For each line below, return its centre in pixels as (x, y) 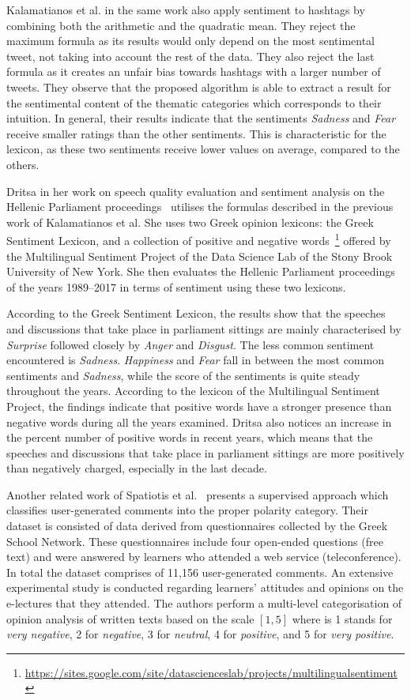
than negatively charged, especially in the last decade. (137, 468)
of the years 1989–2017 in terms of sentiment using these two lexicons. (176, 286)
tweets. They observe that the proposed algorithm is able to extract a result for (199, 87)
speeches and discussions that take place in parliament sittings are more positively (205, 452)
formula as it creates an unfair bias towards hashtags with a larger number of (194, 72)
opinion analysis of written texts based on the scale (130, 618)
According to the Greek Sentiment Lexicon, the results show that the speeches (196, 313)
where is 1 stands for (342, 618)
